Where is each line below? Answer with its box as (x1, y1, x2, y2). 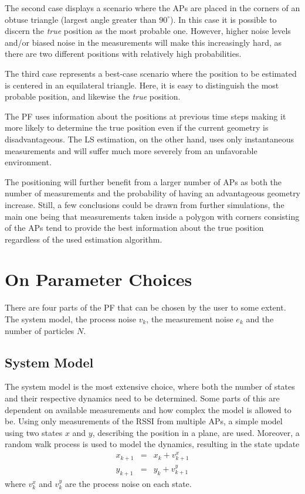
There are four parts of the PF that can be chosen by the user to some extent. (5, 301, 286, 314)
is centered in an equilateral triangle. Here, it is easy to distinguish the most (5, 79, 279, 91)
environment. (5, 156, 52, 168)
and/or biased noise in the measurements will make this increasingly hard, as (5, 36, 282, 48)
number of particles (5, 324, 74, 336)
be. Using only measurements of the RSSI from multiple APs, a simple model (5, 415, 283, 427)
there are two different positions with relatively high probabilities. (5, 47, 242, 60)
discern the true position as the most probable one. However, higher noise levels (5, 25, 291, 37)
